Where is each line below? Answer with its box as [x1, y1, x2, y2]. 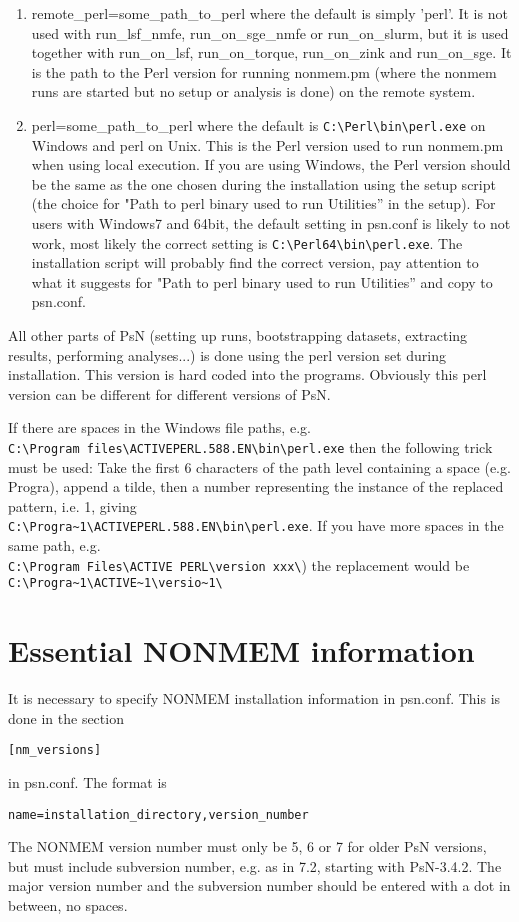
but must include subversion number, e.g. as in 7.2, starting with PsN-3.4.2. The [8, 855, 502, 876]
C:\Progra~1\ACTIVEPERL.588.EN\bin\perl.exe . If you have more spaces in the [8, 515, 504, 536]
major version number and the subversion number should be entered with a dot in [8, 875, 511, 896]
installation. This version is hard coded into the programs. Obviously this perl [8, 364, 487, 385]
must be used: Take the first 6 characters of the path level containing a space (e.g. [8, 456, 511, 477]
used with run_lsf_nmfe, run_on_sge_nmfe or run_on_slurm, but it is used [31, 22, 509, 43]
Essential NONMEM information [8, 630, 475, 671]
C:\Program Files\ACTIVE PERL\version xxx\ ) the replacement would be [8, 554, 470, 575]
